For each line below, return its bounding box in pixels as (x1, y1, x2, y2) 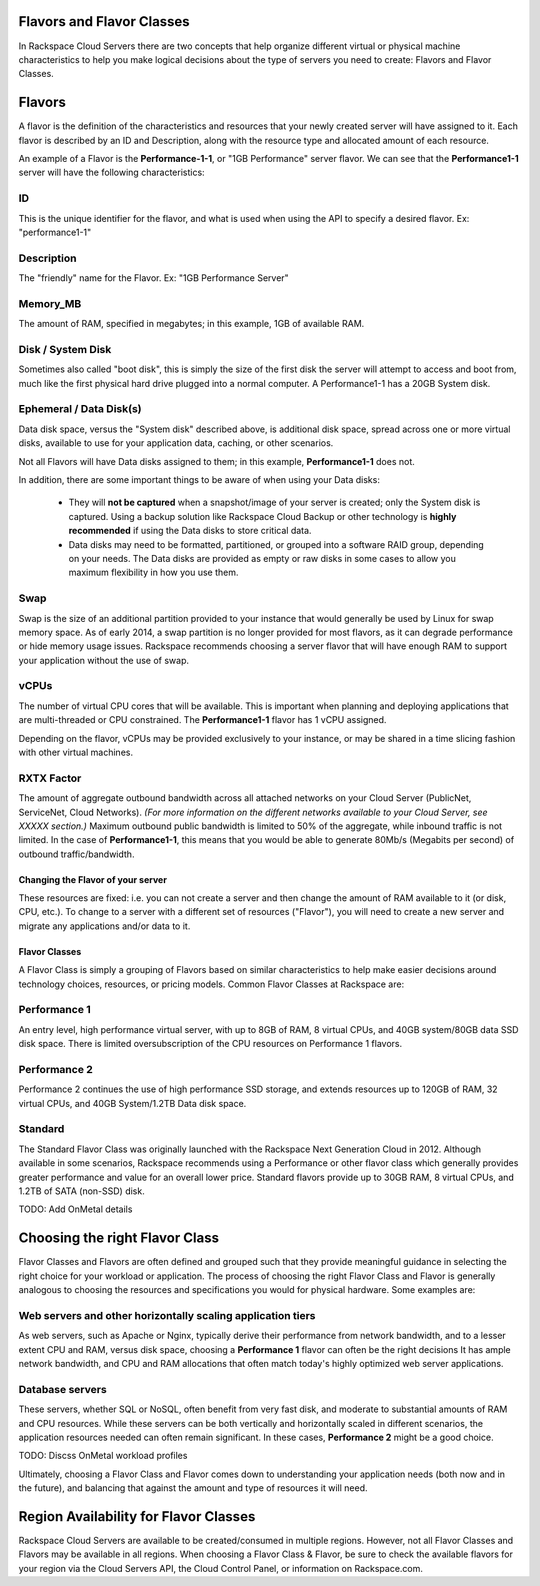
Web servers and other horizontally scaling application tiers (18, 1308, 316, 1322)
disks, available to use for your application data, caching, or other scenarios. (18, 437, 334, 449)
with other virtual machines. (18, 746, 134, 758)
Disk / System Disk (18, 342, 112, 356)
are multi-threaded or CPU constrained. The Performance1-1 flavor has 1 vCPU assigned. (18, 714, 387, 726)
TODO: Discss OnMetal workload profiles (18, 1450, 188, 1462)
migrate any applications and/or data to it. (18, 920, 191, 932)
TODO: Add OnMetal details (18, 1203, 133, 1215)
